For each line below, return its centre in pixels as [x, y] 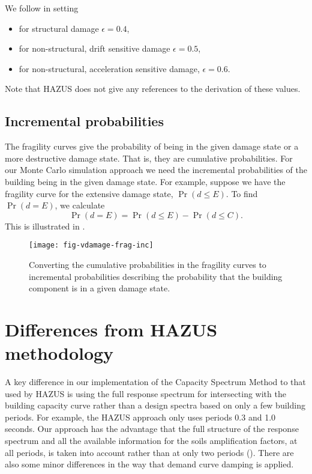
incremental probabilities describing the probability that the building [156, 276]
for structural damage [59, 28]
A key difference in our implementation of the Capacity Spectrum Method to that [155, 382]
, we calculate [80, 205]
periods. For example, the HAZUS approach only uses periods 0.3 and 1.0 [140, 417]
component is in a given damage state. [100, 288]
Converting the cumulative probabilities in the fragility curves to [148, 264]
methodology [59, 353]
